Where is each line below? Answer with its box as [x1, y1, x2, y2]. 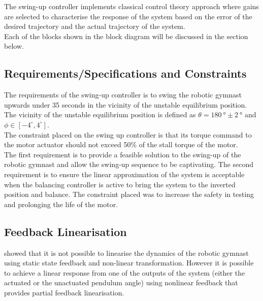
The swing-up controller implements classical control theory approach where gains [4, 1, 259, 11]
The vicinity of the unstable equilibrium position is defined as [4, 109, 196, 120]
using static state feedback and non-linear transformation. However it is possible [4, 257, 254, 268]
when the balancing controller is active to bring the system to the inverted [4, 179, 236, 189]
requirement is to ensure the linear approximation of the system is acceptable [4, 169, 245, 179]
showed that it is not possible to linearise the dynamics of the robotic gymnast [4, 247, 249, 258]
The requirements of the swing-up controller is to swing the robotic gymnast [4, 89, 242, 100]
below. [4, 41, 24, 51]
